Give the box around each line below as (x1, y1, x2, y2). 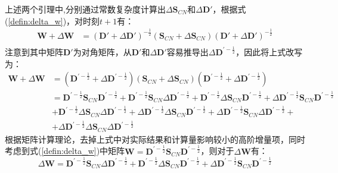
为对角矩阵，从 (73, 45, 132, 58)
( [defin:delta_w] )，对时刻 (5, 14, 100, 27)
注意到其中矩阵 (5, 45, 63, 58)
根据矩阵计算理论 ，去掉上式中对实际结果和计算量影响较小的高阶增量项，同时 (5, 133, 305, 145)
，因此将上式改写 (235, 45, 303, 58)
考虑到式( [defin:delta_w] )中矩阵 (5, 144, 125, 157)
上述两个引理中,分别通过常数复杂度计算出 (5, 3, 166, 15)
